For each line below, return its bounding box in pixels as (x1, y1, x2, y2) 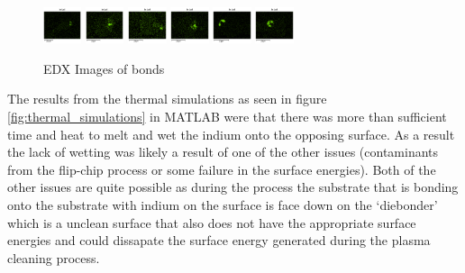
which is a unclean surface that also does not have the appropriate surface (7, 213, 416, 232)
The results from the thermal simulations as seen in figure (7, 89, 327, 108)
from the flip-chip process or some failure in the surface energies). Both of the (7, 159, 436, 178)
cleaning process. (7, 248, 100, 267)
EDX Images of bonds (43, 59, 165, 77)
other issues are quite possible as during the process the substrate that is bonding (7, 177, 459, 196)
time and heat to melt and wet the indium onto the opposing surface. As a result (7, 124, 455, 143)
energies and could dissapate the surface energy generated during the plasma (7, 231, 431, 250)
